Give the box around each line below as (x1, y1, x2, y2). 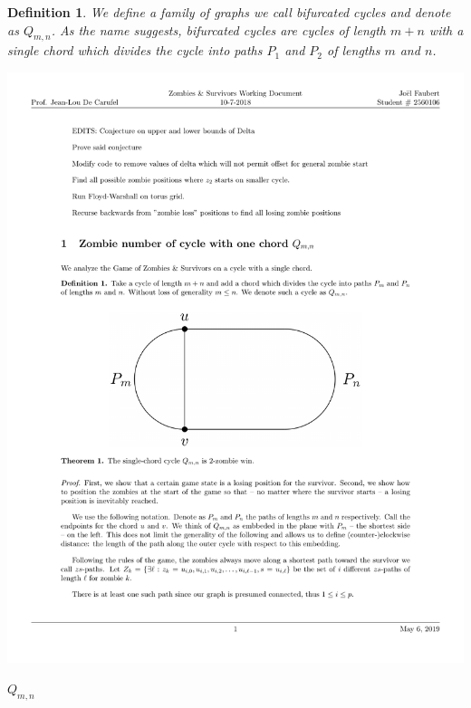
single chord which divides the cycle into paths (7, 41, 263, 60)
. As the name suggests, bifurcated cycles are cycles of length (51, 20, 387, 39)
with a (428, 20, 464, 39)
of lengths (327, 41, 380, 60)
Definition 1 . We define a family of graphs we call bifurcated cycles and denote (7, 3, 451, 21)
